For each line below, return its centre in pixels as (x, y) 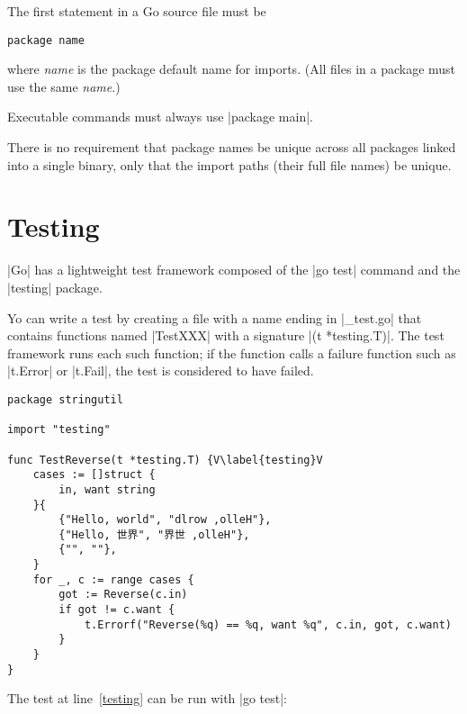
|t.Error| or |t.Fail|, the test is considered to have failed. (161, 371)
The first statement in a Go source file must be (137, 11)
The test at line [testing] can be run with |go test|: (147, 698)
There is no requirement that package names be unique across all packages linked (232, 147)
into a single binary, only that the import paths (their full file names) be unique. (229, 164)
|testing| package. (55, 287)
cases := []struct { (94, 475)
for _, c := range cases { (113, 579)
